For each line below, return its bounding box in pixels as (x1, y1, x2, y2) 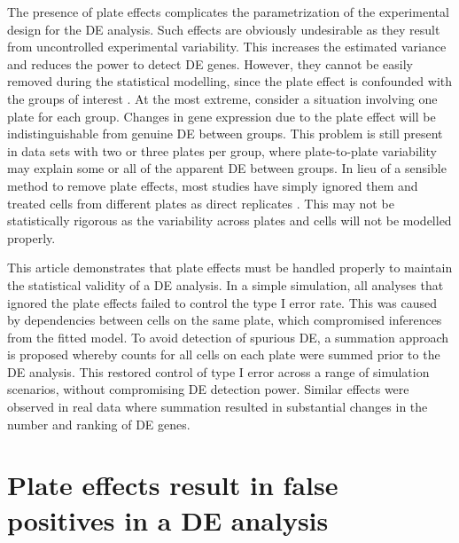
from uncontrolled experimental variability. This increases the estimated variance (7, 37, 447, 56)
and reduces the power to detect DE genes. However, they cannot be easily (7, 54, 414, 73)
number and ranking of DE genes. (7, 414, 191, 433)
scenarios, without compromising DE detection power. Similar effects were (7, 380, 409, 398)
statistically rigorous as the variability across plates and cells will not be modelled (7, 211, 452, 230)
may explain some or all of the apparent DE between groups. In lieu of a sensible (7, 159, 447, 177)
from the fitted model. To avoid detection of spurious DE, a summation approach (7, 327, 449, 346)
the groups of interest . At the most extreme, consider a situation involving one (7, 89, 438, 107)
